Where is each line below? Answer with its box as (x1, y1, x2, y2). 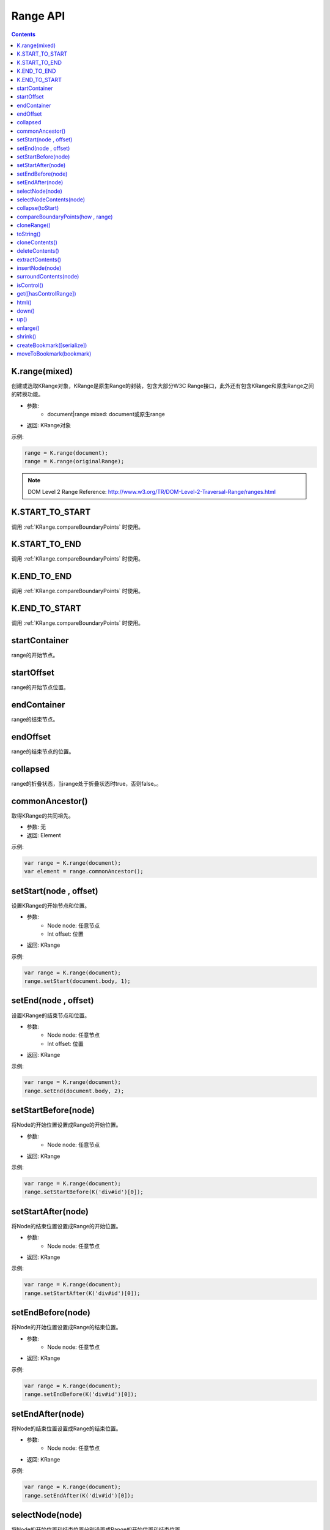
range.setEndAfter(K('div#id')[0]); (24, 1492, 134, 1499)
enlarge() (16, 324, 40, 332)
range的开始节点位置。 (11, 684, 70, 691)
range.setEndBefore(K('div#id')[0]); (24, 1391, 137, 1398)
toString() (16, 230, 41, 237)
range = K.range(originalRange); (24, 458, 125, 465)
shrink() (16, 333, 37, 340)
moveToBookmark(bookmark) (16, 350, 92, 357)
